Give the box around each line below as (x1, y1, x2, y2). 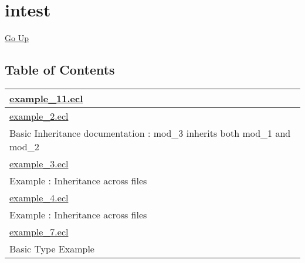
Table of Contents (5, 60, 115, 79)
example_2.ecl (9, 109, 69, 123)
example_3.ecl (9, 156, 69, 170)
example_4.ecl (9, 190, 69, 204)
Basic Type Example (9, 241, 94, 255)
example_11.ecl (9, 91, 83, 105)
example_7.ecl (9, 224, 69, 238)
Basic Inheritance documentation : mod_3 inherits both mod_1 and (9, 126, 291, 140)
